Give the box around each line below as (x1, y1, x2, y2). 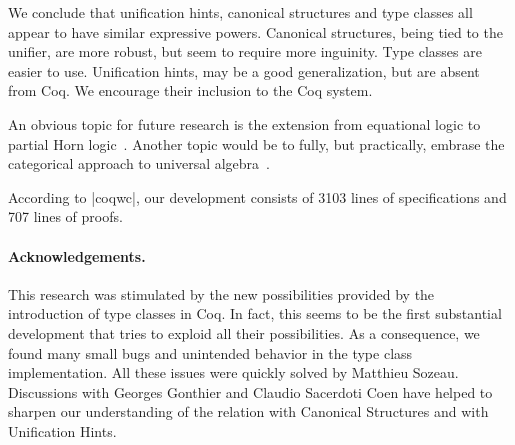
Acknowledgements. (8, 245, 146, 266)
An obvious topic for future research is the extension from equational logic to (8, 113, 481, 134)
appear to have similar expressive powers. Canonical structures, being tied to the (8, 21, 503, 42)
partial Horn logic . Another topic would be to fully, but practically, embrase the (8, 133, 505, 154)
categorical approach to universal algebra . (8, 153, 270, 174)
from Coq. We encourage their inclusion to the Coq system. (8, 80, 373, 101)
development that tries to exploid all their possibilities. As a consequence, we (8, 322, 480, 343)
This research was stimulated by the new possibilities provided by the (8, 283, 435, 304)
